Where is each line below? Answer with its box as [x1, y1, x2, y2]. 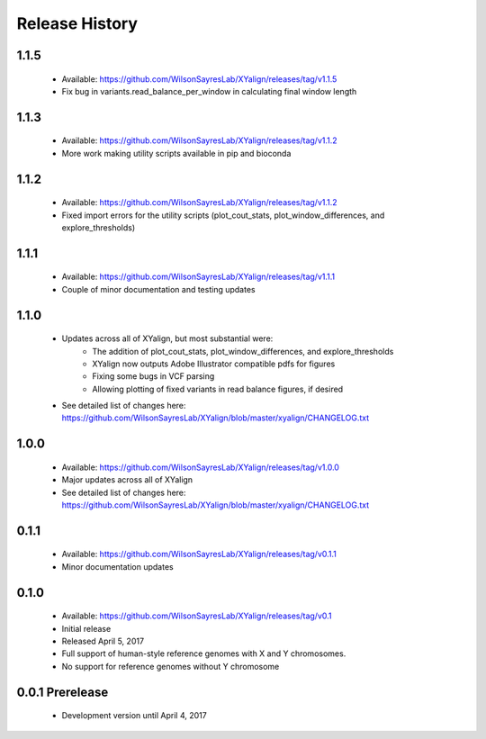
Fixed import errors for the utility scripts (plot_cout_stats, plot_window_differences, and [61, 210, 385, 221]
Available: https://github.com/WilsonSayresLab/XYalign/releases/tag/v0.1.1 [61, 549, 337, 560]
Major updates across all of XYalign [61, 474, 193, 485]
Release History [16, 14, 139, 33]
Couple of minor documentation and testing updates [61, 284, 256, 294]
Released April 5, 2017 [61, 635, 144, 647]
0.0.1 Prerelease [16, 684, 109, 699]
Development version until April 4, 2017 [61, 710, 207, 721]
